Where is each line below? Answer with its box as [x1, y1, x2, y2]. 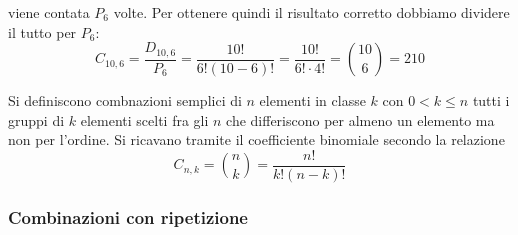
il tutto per [8, 21, 77, 42]
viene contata [8, 2, 90, 22]
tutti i [472, 90, 510, 111]
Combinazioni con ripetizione [8, 204, 248, 229]
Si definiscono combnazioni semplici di [8, 90, 242, 111]
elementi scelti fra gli [80, 109, 209, 130]
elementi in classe [259, 90, 366, 111]
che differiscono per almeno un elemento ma [226, 109, 495, 130]
